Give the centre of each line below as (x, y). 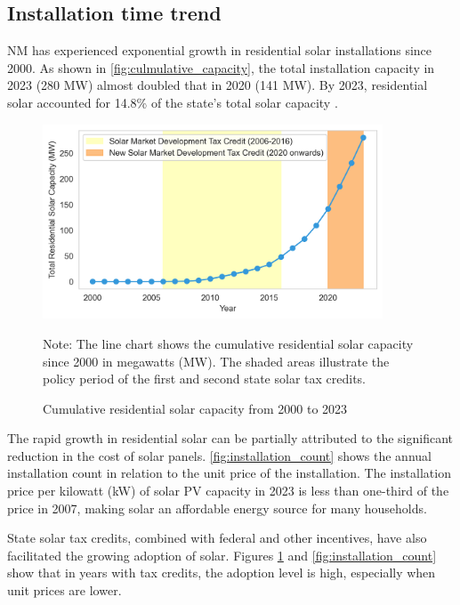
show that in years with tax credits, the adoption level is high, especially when (222, 573)
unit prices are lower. (65, 590)
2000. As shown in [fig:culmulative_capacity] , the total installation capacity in (221, 67)
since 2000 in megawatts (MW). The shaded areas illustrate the (216, 361)
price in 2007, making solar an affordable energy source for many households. (217, 508)
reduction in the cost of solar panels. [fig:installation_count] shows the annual (219, 455)
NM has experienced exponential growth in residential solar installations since (220, 50)
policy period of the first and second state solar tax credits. (204, 379)
